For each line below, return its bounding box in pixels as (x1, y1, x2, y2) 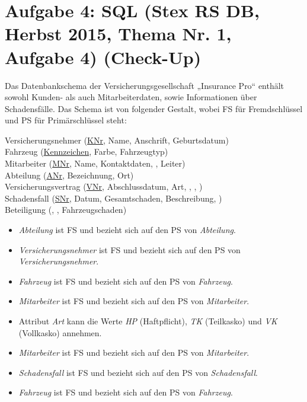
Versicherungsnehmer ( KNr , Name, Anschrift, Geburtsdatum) (5, 133, 229, 146)
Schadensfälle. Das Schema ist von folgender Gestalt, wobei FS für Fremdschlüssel (5, 102, 303, 114)
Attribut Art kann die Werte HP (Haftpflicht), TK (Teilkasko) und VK (18, 315, 277, 327)
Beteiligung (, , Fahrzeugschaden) (5, 203, 127, 216)
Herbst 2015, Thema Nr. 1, (5, 21, 232, 46)
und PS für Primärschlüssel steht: (5, 114, 127, 126)
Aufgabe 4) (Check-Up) (5, 44, 202, 69)
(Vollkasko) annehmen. (18, 326, 102, 339)
